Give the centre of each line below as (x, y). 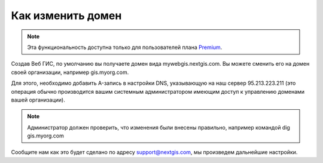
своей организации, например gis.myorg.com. (70, 72)
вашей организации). (38, 100)
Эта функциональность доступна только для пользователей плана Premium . (125, 47)
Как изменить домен (66, 16)
